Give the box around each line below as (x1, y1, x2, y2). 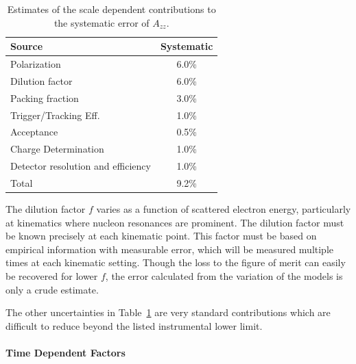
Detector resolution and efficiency (10, 159, 151, 173)
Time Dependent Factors (5, 345, 126, 359)
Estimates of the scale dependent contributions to (7, 2, 216, 16)
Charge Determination (10, 142, 104, 156)
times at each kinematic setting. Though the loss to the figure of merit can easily (5, 255, 346, 270)
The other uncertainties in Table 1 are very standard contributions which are (5, 305, 331, 320)
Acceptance (10, 125, 58, 139)
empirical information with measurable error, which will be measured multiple (5, 242, 334, 256)
